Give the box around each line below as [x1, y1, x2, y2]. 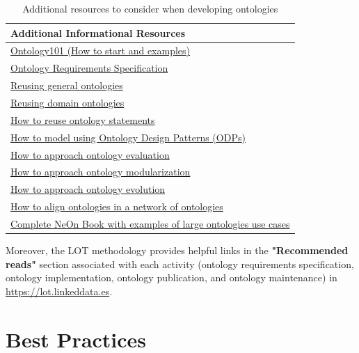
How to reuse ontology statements [10, 112, 155, 127]
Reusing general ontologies [10, 78, 123, 93]
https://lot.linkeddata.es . [6, 283, 113, 298]
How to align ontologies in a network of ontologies [10, 199, 223, 214]
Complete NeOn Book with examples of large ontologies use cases [10, 216, 290, 230]
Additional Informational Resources [10, 25, 186, 40]
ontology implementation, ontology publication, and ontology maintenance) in [6, 270, 337, 285]
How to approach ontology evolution [10, 182, 166, 196]
